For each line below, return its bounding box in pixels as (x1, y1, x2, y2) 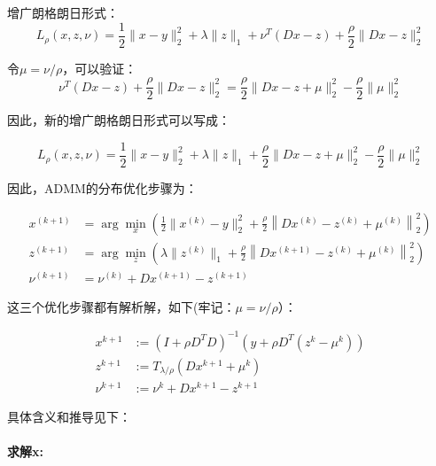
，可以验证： (62, 58, 137, 77)
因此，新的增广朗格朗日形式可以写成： (7, 111, 230, 129)
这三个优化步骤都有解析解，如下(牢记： (7, 297, 236, 315)
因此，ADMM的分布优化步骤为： (7, 178, 198, 197)
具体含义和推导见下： (7, 407, 131, 425)
